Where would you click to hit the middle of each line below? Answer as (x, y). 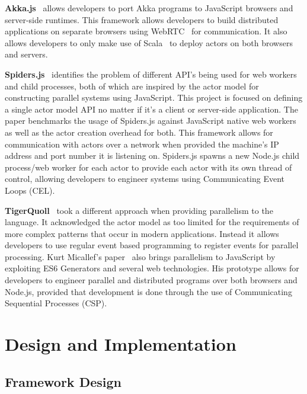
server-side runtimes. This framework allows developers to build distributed (142, 19)
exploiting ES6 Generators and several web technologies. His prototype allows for (152, 268)
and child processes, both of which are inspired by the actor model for (132, 86)
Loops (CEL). (30, 190)
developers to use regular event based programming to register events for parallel (152, 245)
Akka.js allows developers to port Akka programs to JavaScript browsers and (149, 8)
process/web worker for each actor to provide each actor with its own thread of (148, 167)
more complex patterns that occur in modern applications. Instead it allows (142, 233)
